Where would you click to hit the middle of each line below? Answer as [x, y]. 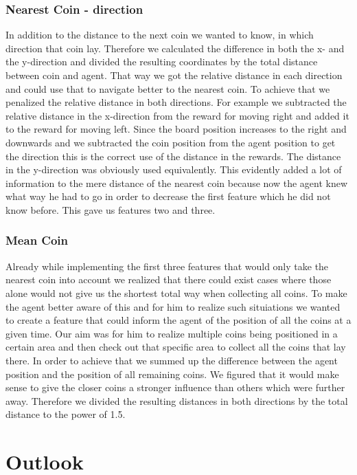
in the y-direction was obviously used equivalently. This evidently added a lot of [174, 169]
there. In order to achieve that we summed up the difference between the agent [172, 360]
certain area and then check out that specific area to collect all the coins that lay [176, 347]
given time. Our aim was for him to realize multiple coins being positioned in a [172, 333]
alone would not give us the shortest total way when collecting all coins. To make [176, 292]
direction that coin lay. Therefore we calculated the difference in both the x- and [175, 48]
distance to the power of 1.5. [66, 414]
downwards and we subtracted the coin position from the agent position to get [171, 142]
